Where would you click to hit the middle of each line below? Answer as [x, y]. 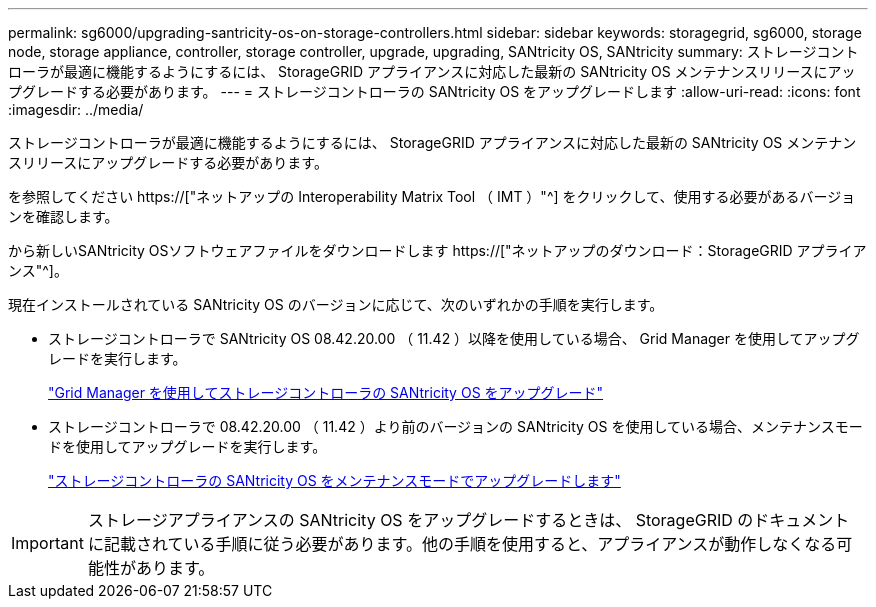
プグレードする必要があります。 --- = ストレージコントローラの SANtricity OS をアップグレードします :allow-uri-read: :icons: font [434, 91]
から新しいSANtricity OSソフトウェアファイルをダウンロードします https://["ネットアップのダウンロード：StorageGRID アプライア [437, 250]
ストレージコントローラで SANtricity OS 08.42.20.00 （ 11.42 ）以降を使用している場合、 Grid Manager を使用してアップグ [454, 338]
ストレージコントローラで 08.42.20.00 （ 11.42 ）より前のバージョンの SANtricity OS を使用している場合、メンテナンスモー [455, 426]
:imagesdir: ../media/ [76, 109]
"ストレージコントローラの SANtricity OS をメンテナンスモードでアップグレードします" [334, 480]
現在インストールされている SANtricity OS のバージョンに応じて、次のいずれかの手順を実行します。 [336, 304]
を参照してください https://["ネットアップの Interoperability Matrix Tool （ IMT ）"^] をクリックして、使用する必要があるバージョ [432, 196]
